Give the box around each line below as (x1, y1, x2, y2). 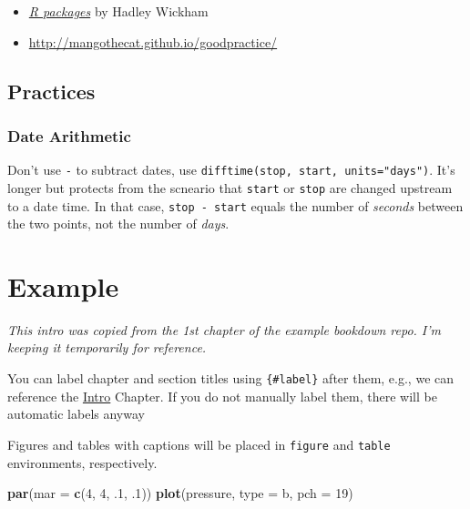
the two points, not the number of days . (7, 214, 230, 233)
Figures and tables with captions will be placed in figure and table (7, 434, 391, 453)
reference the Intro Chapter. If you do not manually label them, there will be (7, 386, 437, 405)
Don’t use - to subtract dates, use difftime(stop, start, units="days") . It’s (7, 160, 455, 179)
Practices (7, 76, 96, 105)
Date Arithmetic (7, 124, 131, 147)
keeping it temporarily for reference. (7, 338, 207, 357)
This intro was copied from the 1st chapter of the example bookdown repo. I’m (7, 320, 441, 339)
